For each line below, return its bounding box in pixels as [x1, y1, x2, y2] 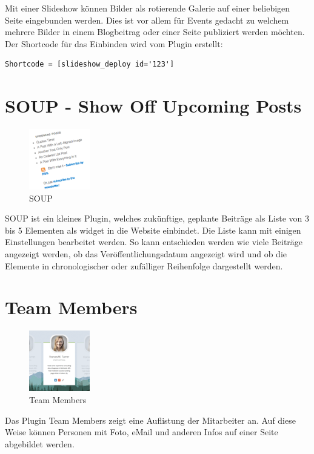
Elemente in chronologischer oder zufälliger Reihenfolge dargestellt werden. [5, 259, 283, 272]
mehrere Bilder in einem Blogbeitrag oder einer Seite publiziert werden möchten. [5, 25, 305, 38]
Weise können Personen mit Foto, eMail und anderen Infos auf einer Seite [5, 426, 278, 438]
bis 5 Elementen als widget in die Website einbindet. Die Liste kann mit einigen [5, 223, 301, 236]
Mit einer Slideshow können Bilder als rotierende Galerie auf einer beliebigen [5, 2, 290, 14]
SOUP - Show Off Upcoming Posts [5, 93, 302, 118]
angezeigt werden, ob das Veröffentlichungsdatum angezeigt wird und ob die [5, 248, 287, 260]
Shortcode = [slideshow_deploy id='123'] [5, 60, 175, 69]
